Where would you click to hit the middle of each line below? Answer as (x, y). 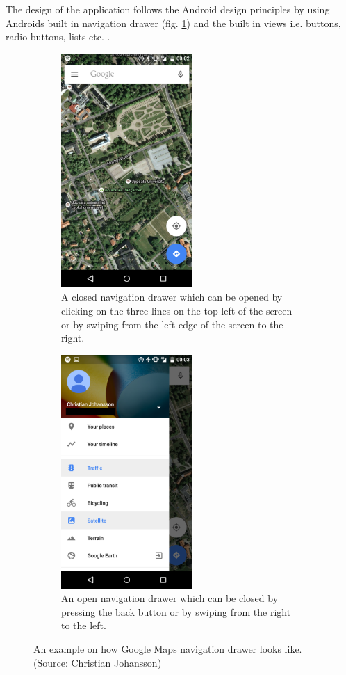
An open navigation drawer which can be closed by (170, 598)
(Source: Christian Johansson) (98, 662)
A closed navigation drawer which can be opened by (172, 297)
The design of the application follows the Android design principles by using (168, 9)
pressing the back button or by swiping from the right (176, 611)
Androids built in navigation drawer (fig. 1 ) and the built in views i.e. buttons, (173, 23)
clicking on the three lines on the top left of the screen (177, 310)
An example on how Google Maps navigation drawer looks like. (168, 649)
